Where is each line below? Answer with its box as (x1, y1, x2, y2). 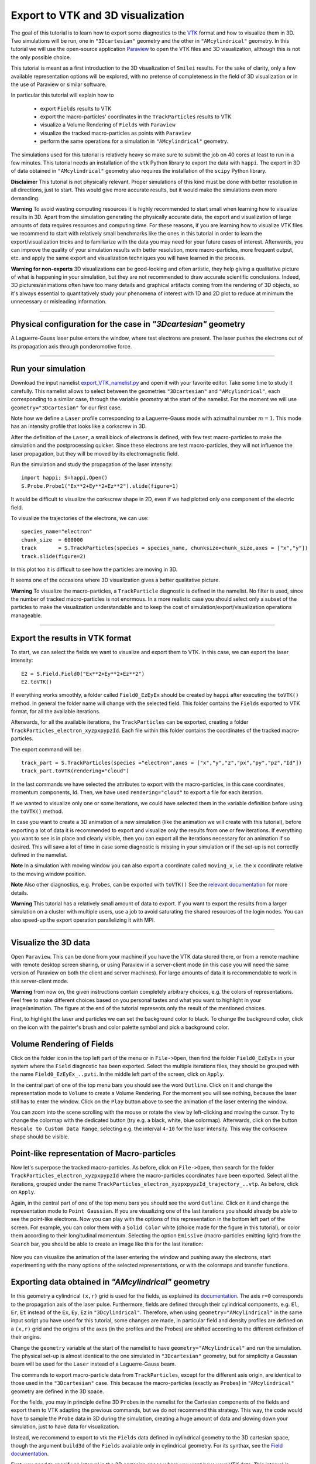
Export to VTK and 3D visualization (11, 9, 184, 22)
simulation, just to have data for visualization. (11, 1423, 120, 1430)
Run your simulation (11, 364, 86, 374)
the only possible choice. (11, 53, 71, 61)
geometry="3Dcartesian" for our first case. (11, 404, 122, 411)
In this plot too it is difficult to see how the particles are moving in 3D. (11, 566, 178, 573)
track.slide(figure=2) (21, 553, 87, 559)
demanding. (11, 194, 40, 201)
